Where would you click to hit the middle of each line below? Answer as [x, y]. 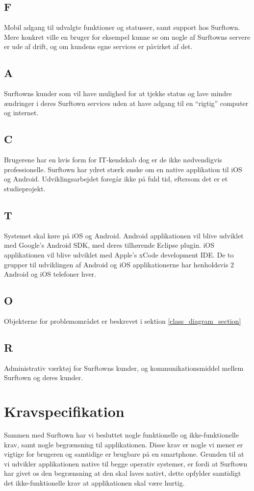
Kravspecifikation [64, 411]
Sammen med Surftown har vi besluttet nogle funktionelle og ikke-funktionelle [121, 435]
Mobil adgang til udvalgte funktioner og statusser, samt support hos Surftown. [122, 27]
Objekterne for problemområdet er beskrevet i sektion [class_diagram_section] [123, 321]
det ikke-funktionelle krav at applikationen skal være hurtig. [94, 483]
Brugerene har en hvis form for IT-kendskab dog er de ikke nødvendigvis [113, 160]
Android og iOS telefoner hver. [50, 274]
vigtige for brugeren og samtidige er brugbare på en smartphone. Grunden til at [124, 454]
